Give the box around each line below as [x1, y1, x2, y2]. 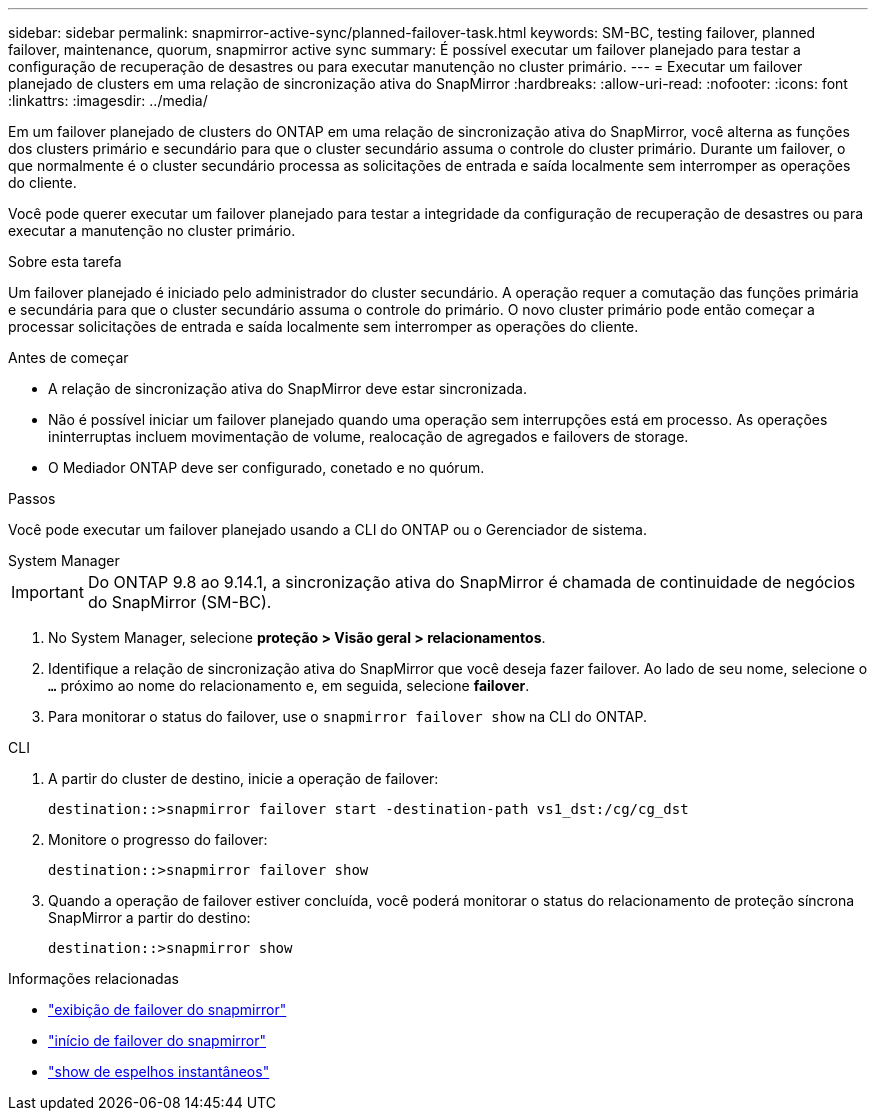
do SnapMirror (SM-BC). [87, 592, 272, 612]
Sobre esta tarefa [8, 253, 122, 270]
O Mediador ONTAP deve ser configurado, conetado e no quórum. [48, 459, 485, 476]
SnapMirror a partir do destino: [48, 909, 251, 926]
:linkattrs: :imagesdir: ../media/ [8, 92, 208, 109]
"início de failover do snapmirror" [48, 1032, 267, 1049]
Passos [8, 490, 56, 507]
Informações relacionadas [8, 970, 179, 987]
